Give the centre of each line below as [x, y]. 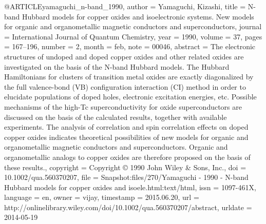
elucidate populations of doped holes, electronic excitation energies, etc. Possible [130, 97]
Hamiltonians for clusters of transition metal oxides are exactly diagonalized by [129, 77]
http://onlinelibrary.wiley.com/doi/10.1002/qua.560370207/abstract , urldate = [128, 207]
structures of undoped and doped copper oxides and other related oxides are [124, 56]
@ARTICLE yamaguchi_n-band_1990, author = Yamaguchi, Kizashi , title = [125, 6]
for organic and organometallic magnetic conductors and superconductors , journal [133, 26]
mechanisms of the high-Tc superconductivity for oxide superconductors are [123, 106]
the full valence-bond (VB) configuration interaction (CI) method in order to [125, 86]
